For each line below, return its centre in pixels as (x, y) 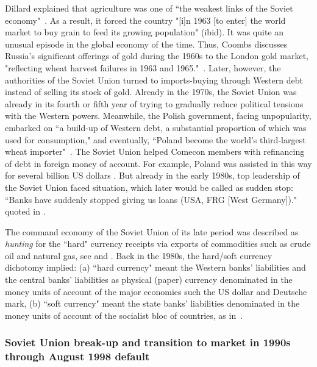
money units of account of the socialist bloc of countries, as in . (124, 315)
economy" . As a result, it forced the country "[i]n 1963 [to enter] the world (145, 20)
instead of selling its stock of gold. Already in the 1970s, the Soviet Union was (151, 92)
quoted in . (25, 211)
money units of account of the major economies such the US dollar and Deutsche (156, 291)
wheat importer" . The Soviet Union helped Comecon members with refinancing (155, 151)
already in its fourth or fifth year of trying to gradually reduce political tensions (154, 103)
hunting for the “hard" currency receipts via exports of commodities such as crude (158, 244)
